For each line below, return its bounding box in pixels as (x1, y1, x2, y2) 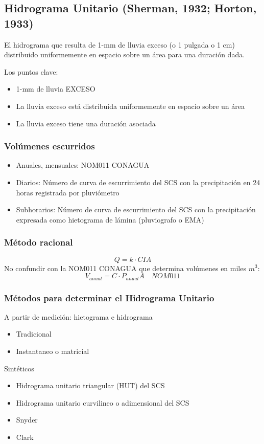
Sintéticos (4, 363, 34, 373)
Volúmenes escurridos (4, 140, 95, 152)
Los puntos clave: (4, 66, 58, 77)
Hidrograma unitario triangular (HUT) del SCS (16, 380, 165, 391)
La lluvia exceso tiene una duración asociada (16, 118, 156, 128)
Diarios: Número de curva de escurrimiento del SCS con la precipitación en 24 (16, 176, 260, 187)
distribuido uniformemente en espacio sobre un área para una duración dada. (4, 49, 245, 60)
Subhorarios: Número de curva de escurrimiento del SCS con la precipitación (16, 204, 256, 215)
